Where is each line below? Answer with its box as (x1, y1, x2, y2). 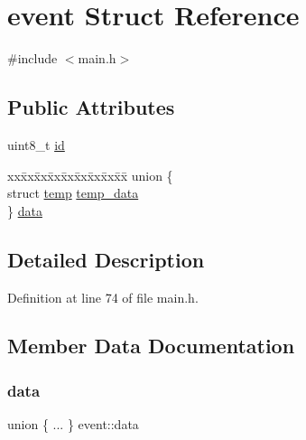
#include (7, 49, 58, 68)
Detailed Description (7, 245, 205, 273)
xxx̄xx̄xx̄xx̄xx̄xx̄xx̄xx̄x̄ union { (7, 165, 173, 184)
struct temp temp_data (7, 183, 139, 202)
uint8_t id (7, 135, 65, 154)
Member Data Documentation (7, 332, 295, 360)
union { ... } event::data (7, 415, 139, 434)
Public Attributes (7, 93, 175, 121)
